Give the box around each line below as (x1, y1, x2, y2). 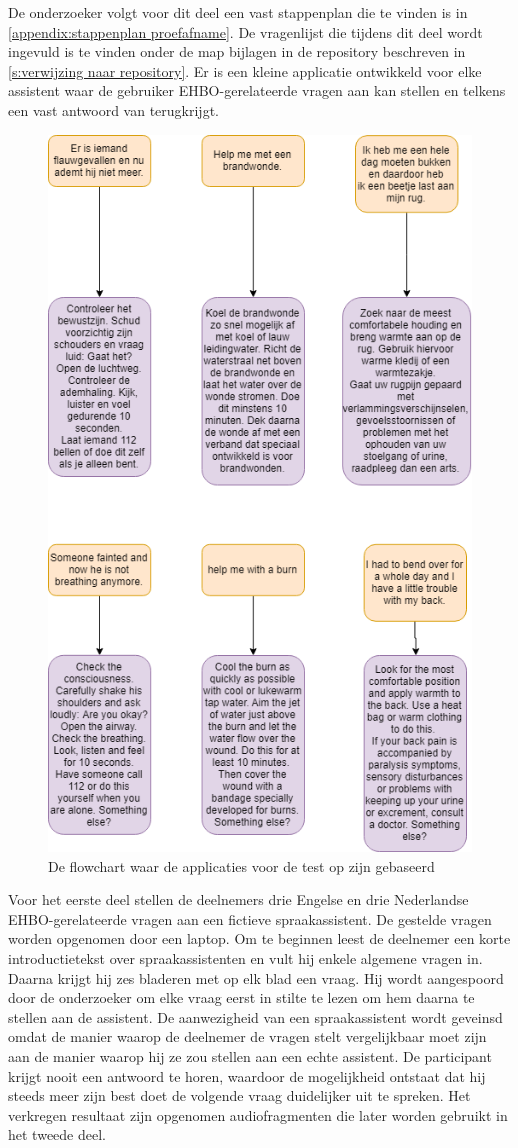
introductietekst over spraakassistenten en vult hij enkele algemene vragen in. (8, 948, 483, 968)
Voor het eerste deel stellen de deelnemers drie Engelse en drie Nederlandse (8, 889, 469, 910)
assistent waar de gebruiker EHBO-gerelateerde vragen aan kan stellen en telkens (8, 80, 506, 101)
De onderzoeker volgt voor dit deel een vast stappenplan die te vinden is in (8, 2, 468, 22)
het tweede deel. (8, 1124, 106, 1145)
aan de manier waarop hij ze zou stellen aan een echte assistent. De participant (8, 1045, 492, 1066)
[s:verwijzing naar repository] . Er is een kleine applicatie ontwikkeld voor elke (8, 60, 482, 81)
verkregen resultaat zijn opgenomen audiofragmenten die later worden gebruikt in (8, 1104, 508, 1125)
